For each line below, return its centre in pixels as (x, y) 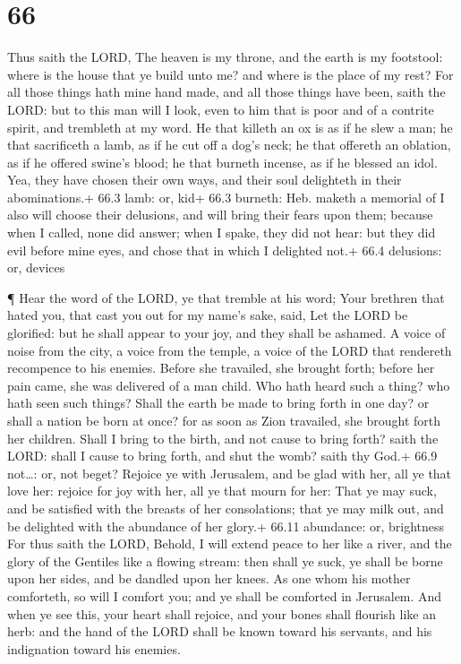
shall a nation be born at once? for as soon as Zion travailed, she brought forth (224, 420)
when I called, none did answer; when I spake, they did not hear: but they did (222, 233)
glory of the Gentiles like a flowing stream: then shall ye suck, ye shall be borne (225, 561)
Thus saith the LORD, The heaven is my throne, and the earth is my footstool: (225, 57)
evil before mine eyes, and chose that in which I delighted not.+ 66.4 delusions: (225, 250)
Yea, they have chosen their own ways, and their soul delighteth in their (205, 180)
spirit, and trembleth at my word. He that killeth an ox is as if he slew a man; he (230, 127)
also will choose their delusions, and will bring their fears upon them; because (220, 215)
